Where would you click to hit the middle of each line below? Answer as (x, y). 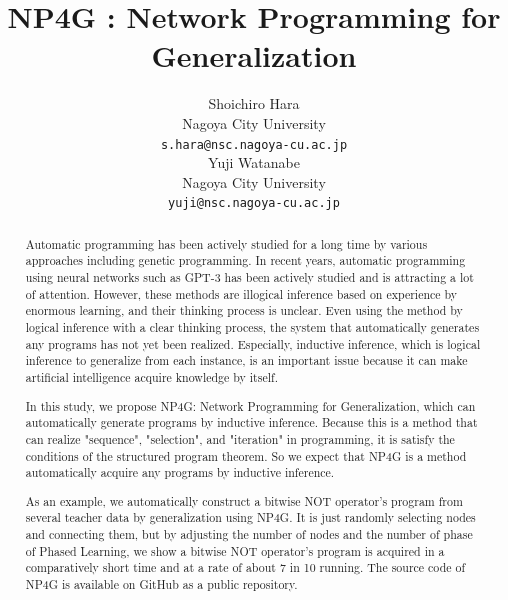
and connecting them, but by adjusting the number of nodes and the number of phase (249, 534)
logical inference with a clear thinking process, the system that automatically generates (252, 327)
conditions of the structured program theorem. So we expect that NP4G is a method (246, 455)
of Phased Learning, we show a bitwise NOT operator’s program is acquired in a (235, 550)
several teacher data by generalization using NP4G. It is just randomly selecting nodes (250, 517)
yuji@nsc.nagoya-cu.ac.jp (254, 203)
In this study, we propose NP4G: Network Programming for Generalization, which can (250, 405)
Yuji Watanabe (254, 162)
